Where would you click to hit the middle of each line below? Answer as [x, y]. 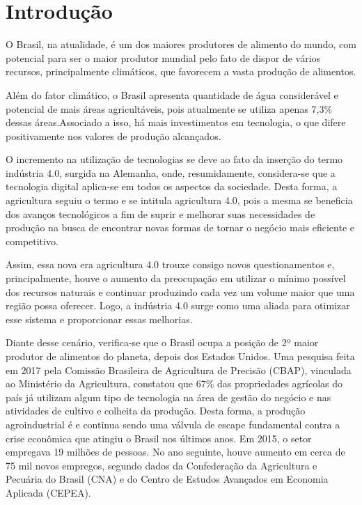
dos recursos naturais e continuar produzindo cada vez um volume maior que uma [180, 292]
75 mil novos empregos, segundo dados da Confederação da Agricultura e [162, 465]
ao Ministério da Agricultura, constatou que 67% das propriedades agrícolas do [174, 383]
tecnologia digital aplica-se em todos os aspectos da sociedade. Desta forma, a [172, 186]
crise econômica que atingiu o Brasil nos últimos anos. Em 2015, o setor [159, 438]
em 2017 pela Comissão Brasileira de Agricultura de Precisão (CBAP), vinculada [179, 370]
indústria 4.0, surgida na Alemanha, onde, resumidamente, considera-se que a [171, 172]
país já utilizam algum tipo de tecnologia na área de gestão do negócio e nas [168, 397]
